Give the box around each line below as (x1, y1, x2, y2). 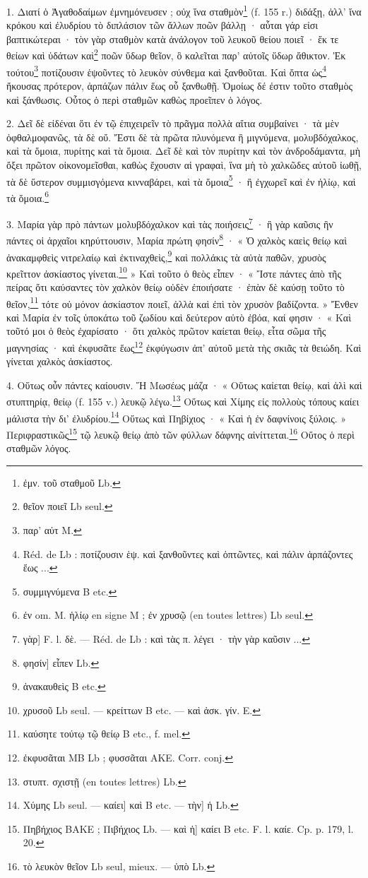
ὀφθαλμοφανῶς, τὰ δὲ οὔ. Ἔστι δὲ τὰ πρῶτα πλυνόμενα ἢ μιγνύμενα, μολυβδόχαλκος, (6, 129, 359, 144)
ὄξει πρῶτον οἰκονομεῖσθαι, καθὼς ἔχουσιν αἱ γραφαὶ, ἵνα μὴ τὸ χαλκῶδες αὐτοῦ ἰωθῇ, (6, 157, 362, 172)
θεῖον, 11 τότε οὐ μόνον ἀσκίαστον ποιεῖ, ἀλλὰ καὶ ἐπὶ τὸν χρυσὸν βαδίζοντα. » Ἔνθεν (6, 294, 358, 311)
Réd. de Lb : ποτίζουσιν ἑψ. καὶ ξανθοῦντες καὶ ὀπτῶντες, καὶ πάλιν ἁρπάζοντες (23, 546, 353, 561)
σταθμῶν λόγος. (6, 441, 71, 456)
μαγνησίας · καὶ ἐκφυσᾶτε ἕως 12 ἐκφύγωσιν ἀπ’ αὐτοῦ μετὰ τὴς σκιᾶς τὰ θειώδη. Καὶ (6, 338, 362, 355)
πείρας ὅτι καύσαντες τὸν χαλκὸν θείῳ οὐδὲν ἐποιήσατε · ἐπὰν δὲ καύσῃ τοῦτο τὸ (6, 280, 345, 294)
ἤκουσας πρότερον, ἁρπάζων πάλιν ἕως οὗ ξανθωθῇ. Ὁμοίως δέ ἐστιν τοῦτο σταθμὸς (6, 78, 353, 93)
